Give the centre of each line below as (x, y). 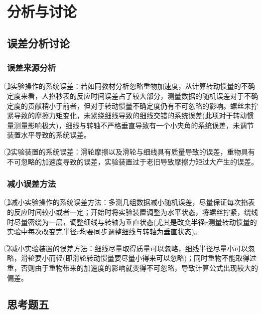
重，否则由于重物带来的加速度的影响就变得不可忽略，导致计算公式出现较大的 (132, 267)
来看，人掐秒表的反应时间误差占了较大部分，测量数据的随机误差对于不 (136, 95)
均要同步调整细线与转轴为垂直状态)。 (140, 232)
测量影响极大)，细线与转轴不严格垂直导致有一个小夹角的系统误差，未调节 (134, 125)
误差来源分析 (32, 68)
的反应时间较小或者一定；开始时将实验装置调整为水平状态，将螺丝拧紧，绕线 (132, 212)
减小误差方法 (32, 184)
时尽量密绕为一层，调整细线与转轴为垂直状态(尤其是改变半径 (106, 222)
